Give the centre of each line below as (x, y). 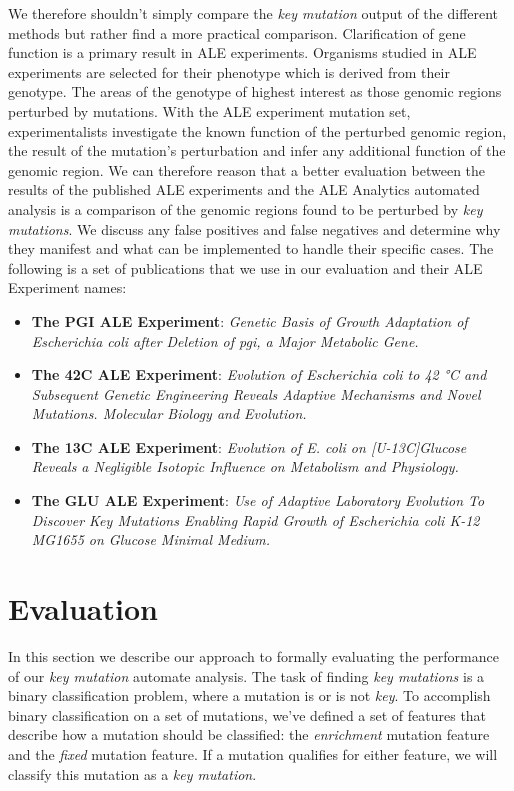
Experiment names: (67, 287)
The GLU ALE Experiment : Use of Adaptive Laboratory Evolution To (258, 500)
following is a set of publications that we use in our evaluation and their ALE (245, 267)
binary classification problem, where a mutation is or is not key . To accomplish (249, 695)
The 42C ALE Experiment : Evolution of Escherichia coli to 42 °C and (259, 374)
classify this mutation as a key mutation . (132, 773)
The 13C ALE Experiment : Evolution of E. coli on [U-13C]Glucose (249, 446)
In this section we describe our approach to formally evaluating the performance (253, 655)
